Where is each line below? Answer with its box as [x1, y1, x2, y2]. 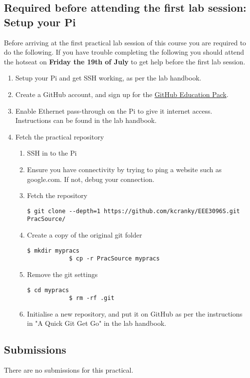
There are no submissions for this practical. [4, 365, 134, 375]
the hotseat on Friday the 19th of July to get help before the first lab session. [4, 56, 246, 66]
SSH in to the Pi [27, 148, 77, 158]
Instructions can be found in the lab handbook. [15, 115, 157, 125]
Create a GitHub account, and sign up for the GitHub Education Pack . [15, 89, 229, 99]
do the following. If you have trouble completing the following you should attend [4, 47, 244, 57]
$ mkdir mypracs [27, 247, 79, 254]
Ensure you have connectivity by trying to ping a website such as [27, 164, 222, 174]
